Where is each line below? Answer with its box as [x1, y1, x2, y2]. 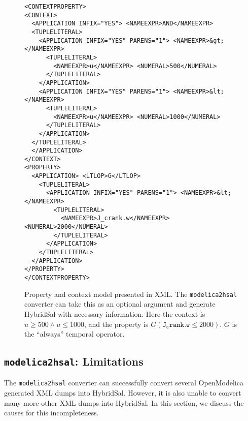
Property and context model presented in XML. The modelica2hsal [24, 288, 237, 299]
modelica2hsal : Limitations [4, 353, 144, 369]
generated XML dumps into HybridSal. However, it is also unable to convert [4, 387, 241, 398]
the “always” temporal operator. [24, 328, 125, 339]
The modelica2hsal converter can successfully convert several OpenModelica [4, 377, 243, 388]
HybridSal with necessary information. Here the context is [24, 308, 205, 319]
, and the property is [84, 318, 149, 329]
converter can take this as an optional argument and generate [24, 298, 216, 309]
